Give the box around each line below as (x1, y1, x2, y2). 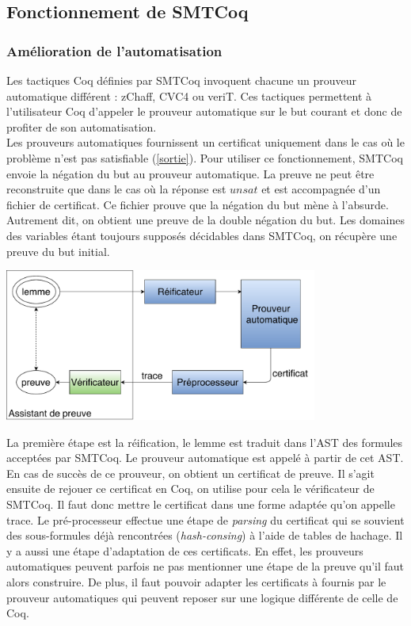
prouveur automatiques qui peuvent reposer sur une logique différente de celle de (6, 589, 398, 605)
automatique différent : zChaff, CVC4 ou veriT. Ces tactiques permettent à (6, 87, 372, 104)
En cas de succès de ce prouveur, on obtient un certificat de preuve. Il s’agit (6, 464, 375, 481)
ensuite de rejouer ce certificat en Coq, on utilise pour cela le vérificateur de (6, 480, 375, 497)
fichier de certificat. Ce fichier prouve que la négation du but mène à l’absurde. (6, 196, 389, 212)
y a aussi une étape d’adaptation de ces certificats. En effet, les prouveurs (6, 542, 363, 559)
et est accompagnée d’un (261, 181, 381, 197)
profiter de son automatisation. (6, 118, 157, 135)
